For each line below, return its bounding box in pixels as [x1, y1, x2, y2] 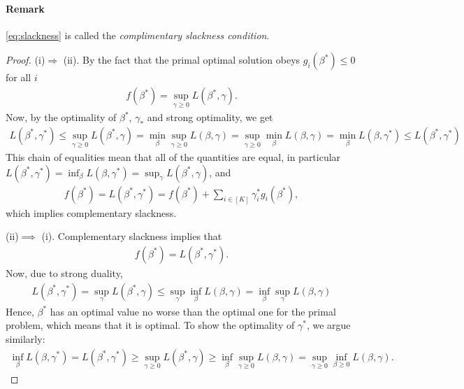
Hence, [6, 304, 34, 318]
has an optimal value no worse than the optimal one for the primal [50, 304, 336, 318]
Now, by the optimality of [6, 110, 117, 125]
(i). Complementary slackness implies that [41, 229, 222, 243]
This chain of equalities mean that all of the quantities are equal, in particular [6, 150, 341, 164]
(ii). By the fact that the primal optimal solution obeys [63, 52, 300, 67]
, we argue [306, 318, 351, 332]
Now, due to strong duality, [6, 265, 123, 280]
